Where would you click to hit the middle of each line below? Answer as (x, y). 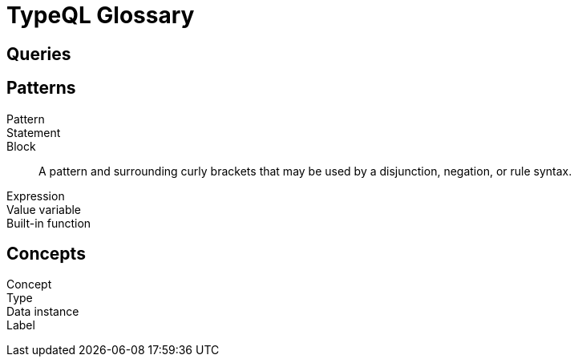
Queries (39, 54)
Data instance (43, 312)
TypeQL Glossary (101, 15)
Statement (34, 132)
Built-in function (49, 223)
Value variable (44, 209)
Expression (36, 196)
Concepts (46, 254)
